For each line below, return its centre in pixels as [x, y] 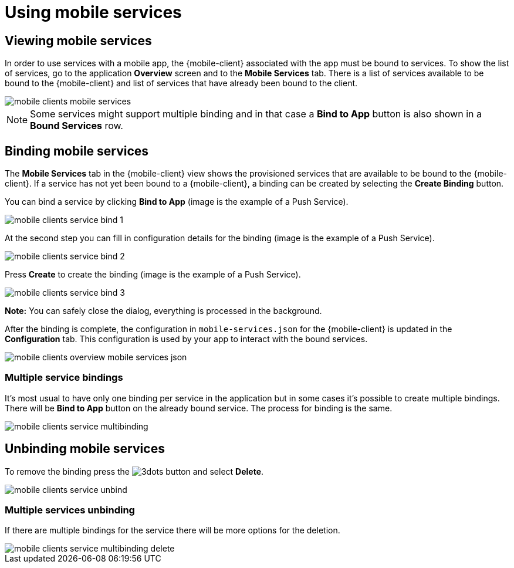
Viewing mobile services [78, 40]
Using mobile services [93, 12]
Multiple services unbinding [70, 510]
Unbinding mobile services [85, 449]
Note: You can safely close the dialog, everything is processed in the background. [163, 311]
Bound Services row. [77, 126]
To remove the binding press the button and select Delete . [134, 471]
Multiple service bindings [64, 378]
